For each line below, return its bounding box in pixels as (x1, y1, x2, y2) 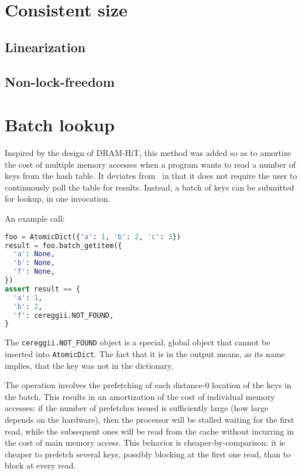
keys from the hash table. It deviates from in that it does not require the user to (5, 169, 297, 182)
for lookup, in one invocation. (5, 192, 111, 205)
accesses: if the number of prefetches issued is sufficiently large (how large (5, 402, 269, 414)
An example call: (5, 212, 65, 225)
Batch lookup (5, 113, 115, 137)
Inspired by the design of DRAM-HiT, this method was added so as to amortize (5, 147, 291, 159)
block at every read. (5, 459, 76, 471)
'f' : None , (13, 267, 55, 276)
